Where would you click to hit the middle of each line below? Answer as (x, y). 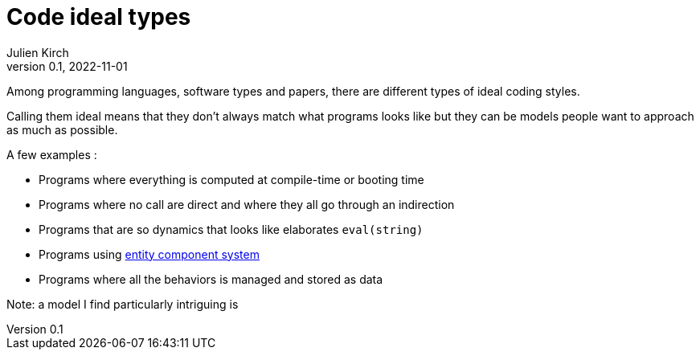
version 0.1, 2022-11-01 (67, 66)
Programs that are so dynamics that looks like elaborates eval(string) (231, 229)
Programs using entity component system (149, 254)
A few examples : (52, 154)
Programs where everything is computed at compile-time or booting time (231, 179)
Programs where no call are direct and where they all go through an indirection (247, 204)
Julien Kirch (38, 52)
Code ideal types (99, 17)
